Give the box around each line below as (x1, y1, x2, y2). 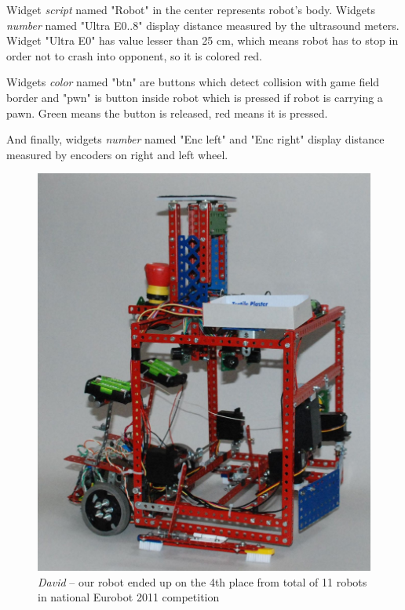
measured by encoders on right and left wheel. (6, 146, 228, 162)
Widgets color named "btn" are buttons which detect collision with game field (6, 74, 380, 90)
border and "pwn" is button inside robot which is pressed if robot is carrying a (6, 89, 383, 105)
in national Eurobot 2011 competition (38, 589, 220, 605)
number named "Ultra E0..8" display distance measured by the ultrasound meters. (6, 16, 400, 33)
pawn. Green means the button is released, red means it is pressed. (6, 104, 328, 121)
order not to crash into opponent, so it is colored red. (6, 47, 262, 64)
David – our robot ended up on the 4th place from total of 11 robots (38, 573, 367, 590)
